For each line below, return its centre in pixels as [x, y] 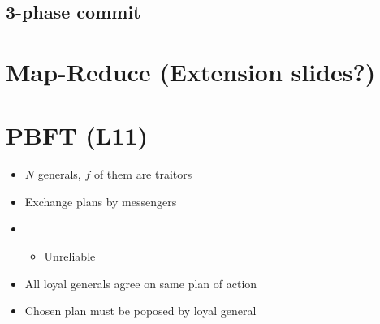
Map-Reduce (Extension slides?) [191, 71]
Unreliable [70, 256]
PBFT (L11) [77, 135]
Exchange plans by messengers [101, 201]
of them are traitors [143, 174]
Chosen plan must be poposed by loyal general [140, 311]
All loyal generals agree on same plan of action [141, 283]
